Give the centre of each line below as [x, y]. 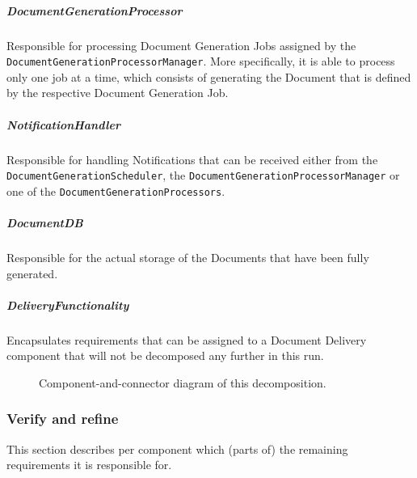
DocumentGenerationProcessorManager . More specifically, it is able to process [201, 61]
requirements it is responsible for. [89, 465]
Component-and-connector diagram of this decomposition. [183, 382]
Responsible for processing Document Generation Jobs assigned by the [181, 45]
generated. [32, 273]
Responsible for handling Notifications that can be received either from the [192, 159]
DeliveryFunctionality [68, 305]
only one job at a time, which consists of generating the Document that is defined [209, 76]
